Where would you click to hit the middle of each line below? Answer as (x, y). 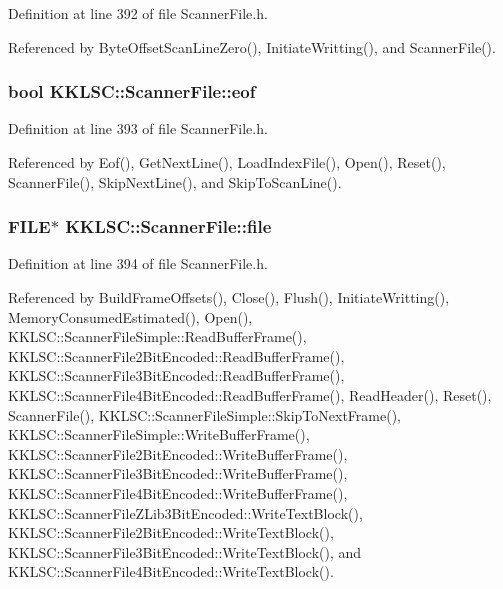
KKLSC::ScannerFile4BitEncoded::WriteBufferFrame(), (178, 492)
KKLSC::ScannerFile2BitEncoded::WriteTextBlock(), (171, 532)
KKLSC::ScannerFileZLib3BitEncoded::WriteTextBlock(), (185, 512)
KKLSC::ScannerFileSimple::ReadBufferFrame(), (157, 336)
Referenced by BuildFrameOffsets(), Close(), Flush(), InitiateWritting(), (229, 297)
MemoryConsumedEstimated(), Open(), (130, 316)
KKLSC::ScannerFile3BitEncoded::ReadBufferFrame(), (176, 375)
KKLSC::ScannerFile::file (168, 226)
